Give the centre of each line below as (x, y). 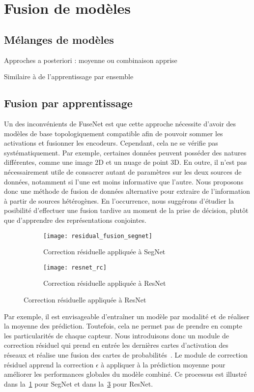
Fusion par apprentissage (68, 103)
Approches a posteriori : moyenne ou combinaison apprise (91, 60)
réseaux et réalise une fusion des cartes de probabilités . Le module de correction (126, 354)
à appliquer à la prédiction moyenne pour (163, 364)
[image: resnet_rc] (75, 267)
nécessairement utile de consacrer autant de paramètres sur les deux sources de (123, 171)
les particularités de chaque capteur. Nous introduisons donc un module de (116, 335)
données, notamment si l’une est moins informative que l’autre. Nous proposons (124, 181)
